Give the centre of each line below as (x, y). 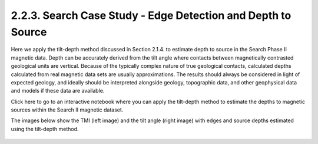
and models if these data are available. (58, 91)
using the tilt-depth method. (45, 129)
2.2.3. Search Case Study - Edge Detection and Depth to (151, 15)
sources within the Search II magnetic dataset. (67, 110)
